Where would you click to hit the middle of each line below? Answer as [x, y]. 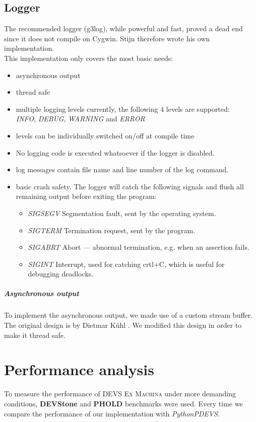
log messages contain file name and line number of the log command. [122, 169]
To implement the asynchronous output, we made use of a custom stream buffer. [129, 315]
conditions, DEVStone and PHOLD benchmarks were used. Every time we [123, 403]
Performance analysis [79, 369]
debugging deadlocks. [61, 274]
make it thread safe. [35, 335]
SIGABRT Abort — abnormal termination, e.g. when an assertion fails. [139, 247]
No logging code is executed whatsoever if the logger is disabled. [115, 152]
